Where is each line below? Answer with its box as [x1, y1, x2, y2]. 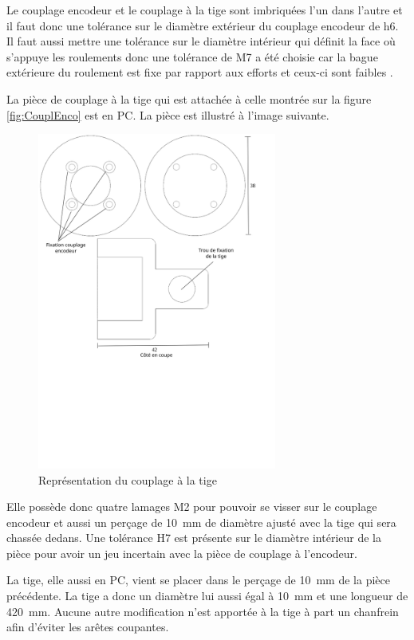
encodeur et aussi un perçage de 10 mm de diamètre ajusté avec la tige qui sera [6, 513, 396, 530]
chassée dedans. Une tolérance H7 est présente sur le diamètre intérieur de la [6, 529, 382, 546]
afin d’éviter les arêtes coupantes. [6, 618, 169, 635]
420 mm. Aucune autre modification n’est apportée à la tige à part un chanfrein [6, 603, 399, 619]
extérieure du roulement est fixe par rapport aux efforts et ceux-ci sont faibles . [6, 64, 393, 80]
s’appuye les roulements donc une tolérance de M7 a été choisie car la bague [6, 48, 378, 65]
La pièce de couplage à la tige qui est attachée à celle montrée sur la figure [6, 90, 372, 107]
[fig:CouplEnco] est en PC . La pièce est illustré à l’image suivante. [6, 106, 329, 123]
